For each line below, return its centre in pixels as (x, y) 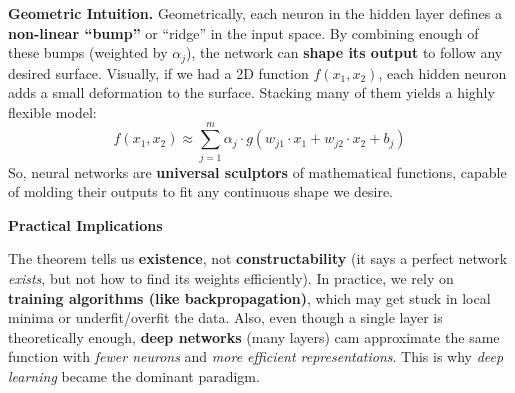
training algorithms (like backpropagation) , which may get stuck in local (249, 297)
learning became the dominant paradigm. (134, 375)
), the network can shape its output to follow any (344, 52)
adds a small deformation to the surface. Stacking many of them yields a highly (251, 92)
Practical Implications (85, 224)
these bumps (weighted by (88, 52)
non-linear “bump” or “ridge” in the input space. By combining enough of (243, 32)
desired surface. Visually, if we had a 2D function (158, 72)
